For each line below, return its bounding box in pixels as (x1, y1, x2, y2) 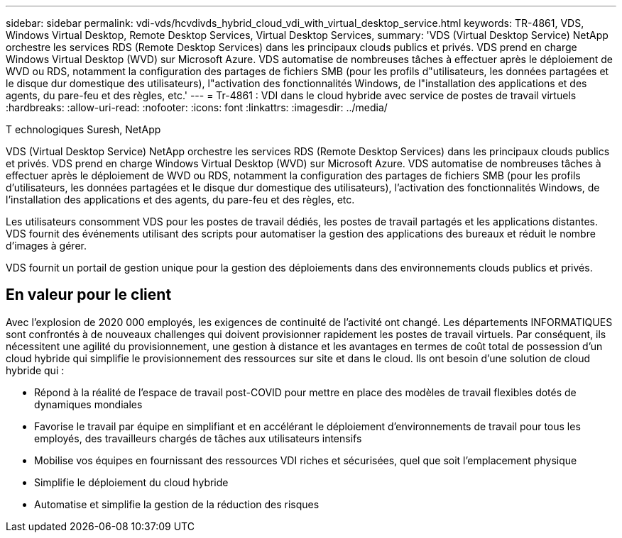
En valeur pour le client (6, 286, 172, 304)
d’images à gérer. (6, 240, 87, 252)
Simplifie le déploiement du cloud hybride (34, 476, 229, 488)
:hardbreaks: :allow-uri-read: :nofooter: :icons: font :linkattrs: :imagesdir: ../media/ (6, 101, 388, 113)
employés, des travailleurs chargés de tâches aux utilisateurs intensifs (34, 432, 362, 444)
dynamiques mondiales (34, 398, 143, 410)
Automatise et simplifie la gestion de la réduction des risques (34, 498, 320, 510)
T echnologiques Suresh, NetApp (6, 123, 161, 135)
